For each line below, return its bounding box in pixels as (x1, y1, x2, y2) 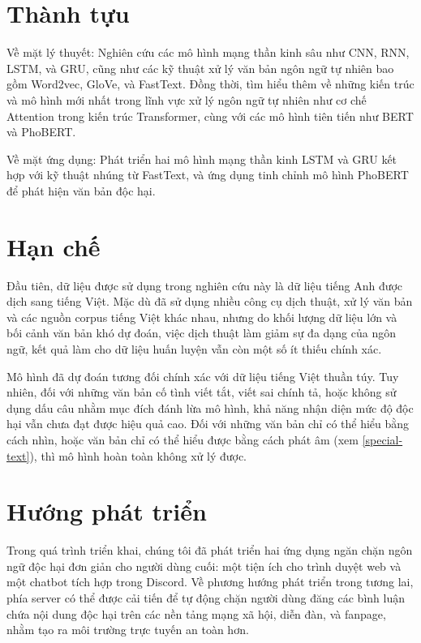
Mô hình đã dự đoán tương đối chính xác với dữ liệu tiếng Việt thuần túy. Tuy (6, 367, 399, 384)
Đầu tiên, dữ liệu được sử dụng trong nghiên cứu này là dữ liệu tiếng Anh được (6, 276, 403, 294)
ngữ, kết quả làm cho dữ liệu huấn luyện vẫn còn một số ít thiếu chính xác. (6, 340, 382, 357)
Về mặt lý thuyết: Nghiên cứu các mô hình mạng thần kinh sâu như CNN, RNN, (6, 44, 410, 61)
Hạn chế (6, 229, 101, 263)
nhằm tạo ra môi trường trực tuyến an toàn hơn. (6, 621, 249, 638)
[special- (362, 431, 403, 448)
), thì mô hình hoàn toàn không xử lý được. (29, 447, 247, 464)
